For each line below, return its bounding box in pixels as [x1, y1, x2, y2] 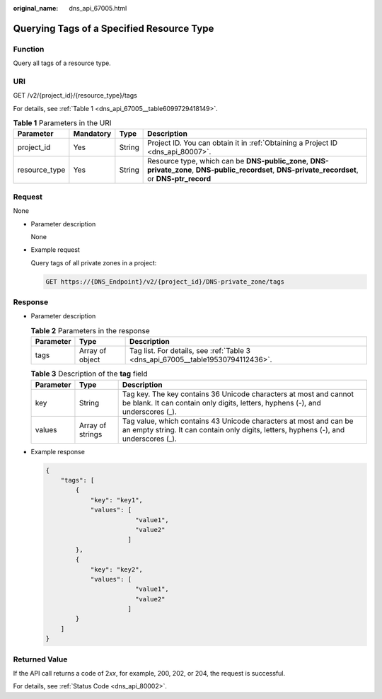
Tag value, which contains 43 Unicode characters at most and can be [122, 416, 354, 426]
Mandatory [73, 129, 112, 139]
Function [13, 44, 45, 54]
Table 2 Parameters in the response [30, 326, 150, 336]
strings [79, 429, 103, 439]
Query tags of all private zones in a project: [30, 258, 157, 267]
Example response [30, 447, 85, 456]
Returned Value [13, 654, 68, 664]
